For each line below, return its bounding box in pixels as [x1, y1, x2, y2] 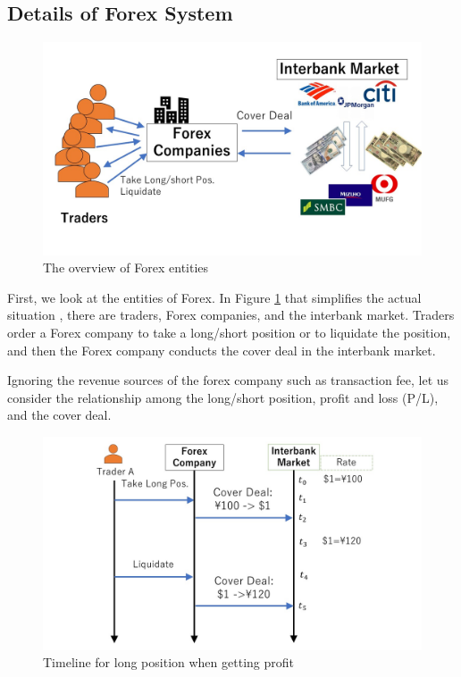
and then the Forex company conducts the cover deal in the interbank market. [7, 340, 436, 359]
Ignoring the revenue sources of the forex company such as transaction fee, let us [7, 371, 449, 389]
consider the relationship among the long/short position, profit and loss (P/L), [7, 388, 439, 406]
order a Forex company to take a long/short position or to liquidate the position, [7, 323, 451, 342]
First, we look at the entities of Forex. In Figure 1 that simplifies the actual [7, 288, 422, 306]
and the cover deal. [7, 405, 112, 424]
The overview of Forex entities [43, 258, 209, 277]
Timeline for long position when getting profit [43, 653, 294, 672]
